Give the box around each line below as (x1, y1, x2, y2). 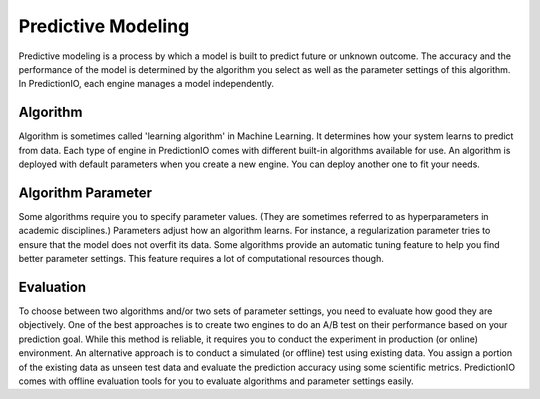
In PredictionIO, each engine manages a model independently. (18, 78, 275, 90)
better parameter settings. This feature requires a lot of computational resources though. (18, 253, 384, 265)
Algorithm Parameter (18, 184, 153, 201)
